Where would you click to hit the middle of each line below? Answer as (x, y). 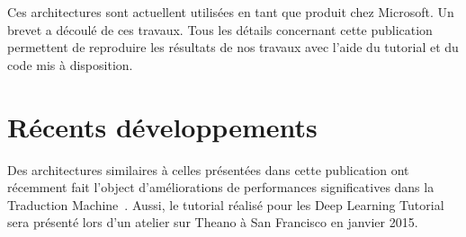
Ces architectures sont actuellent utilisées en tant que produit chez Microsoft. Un (231, 12)
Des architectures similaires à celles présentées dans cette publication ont (208, 169)
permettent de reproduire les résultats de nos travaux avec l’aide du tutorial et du (233, 47)
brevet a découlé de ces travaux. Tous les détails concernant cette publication (220, 29)
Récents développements (162, 126)
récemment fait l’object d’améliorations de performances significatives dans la (221, 187)
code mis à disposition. (70, 64)
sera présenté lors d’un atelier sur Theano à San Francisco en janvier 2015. (213, 222)
